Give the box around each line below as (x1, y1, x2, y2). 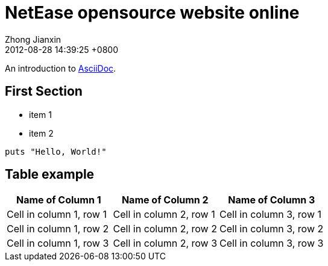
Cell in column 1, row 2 (7, 223, 109, 235)
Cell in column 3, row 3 (219, 237, 324, 250)
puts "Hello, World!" (5, 146, 107, 156)
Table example (5, 167, 95, 182)
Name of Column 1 (16, 194, 101, 206)
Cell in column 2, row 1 (113, 208, 215, 221)
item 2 (29, 128, 54, 138)
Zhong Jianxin (5, 34, 61, 45)
